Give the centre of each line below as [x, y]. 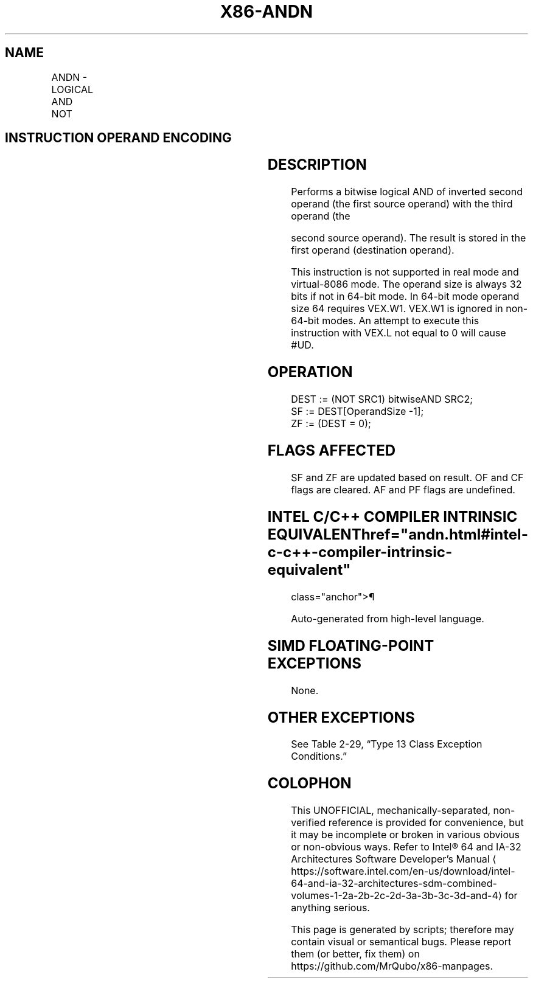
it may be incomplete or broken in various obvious [405, 835]
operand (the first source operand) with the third [402, 204]
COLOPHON [309, 783]
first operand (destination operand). [373, 250]
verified [308, 823]
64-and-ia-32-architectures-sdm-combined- [394, 884]
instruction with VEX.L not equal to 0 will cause [399, 333]
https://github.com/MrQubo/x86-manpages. [392, 966]
